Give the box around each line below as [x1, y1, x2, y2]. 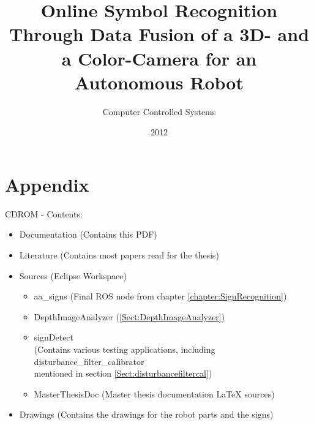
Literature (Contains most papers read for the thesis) [19, 249, 220, 261]
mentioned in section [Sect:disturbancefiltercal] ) [34, 367, 212, 380]
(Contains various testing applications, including [34, 342, 215, 355]
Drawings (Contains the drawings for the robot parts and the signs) [19, 408, 274, 421]
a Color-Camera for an [61, 45, 257, 70]
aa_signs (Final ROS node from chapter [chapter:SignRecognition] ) [34, 290, 287, 303]
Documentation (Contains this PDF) [19, 228, 157, 241]
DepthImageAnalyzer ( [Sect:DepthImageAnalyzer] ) [34, 310, 225, 323]
